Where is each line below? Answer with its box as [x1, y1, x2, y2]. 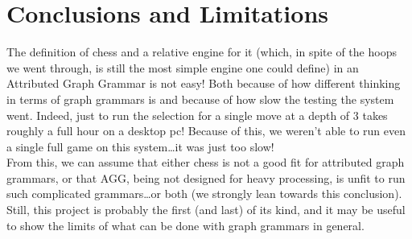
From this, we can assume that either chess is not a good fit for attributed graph [6, 154, 405, 171]
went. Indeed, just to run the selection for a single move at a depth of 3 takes [6, 106, 388, 123]
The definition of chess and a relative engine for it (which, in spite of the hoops [6, 43, 397, 60]
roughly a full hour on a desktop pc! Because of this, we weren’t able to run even [6, 122, 406, 139]
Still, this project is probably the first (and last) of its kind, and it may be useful [6, 201, 406, 218]
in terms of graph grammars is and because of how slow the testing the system [6, 90, 394, 107]
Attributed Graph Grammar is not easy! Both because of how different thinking [6, 75, 401, 92]
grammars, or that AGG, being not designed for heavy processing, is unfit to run [6, 169, 406, 186]
